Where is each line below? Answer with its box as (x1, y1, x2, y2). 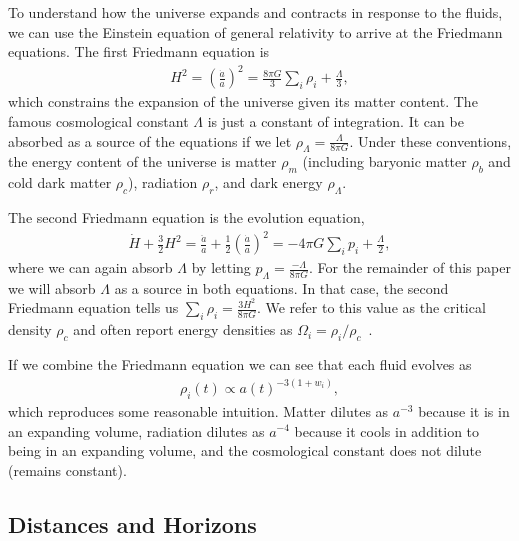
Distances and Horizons (8, 508, 257, 539)
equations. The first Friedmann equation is (8, 41, 270, 62)
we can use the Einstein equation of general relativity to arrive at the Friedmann (8, 21, 503, 42)
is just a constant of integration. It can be (207, 110, 464, 131)
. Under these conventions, (349, 130, 512, 151)
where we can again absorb (8, 257, 173, 278)
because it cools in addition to (294, 420, 480, 441)
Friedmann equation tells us (8, 297, 179, 318)
